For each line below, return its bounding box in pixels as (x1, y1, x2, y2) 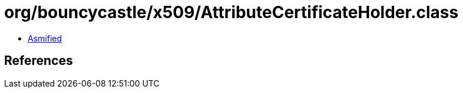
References (4, 53, 73, 68)
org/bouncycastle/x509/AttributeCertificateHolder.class (4, 2, 459, 22)
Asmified (28, 33, 62, 43)
